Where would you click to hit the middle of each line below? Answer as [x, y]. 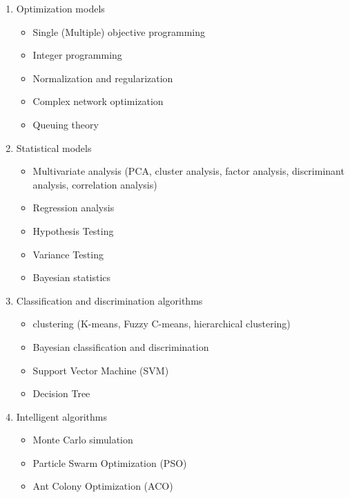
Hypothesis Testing [73, 230]
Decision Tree [61, 393]
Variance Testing [68, 254]
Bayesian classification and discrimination [121, 346]
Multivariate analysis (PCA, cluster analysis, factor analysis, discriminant [188, 171]
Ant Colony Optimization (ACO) [103, 486]
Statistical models [54, 147]
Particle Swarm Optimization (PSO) [110, 462]
